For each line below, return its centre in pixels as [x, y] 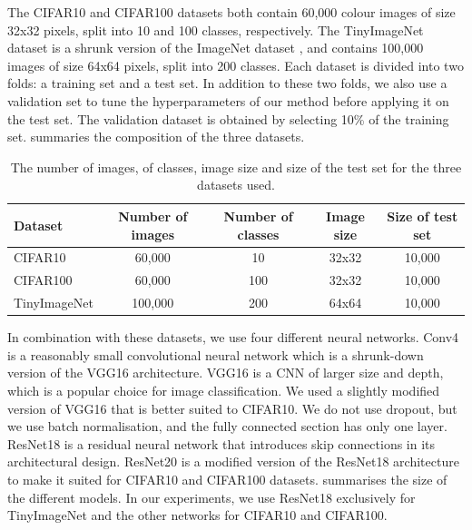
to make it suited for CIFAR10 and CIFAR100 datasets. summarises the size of [227, 479]
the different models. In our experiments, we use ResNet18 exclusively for [211, 497]
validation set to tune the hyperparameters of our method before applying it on [228, 100]
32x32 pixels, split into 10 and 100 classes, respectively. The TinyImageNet [216, 29]
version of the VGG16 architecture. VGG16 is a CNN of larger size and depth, [226, 373]
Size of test [423, 216]
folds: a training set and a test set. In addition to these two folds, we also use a [227, 83]
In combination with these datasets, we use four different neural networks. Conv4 [233, 337]
